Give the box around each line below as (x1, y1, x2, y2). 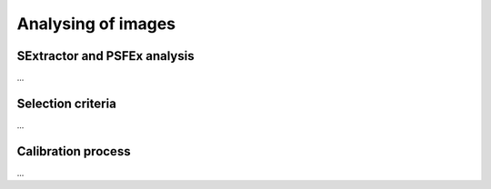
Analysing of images (16, 14, 176, 34)
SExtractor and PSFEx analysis (16, 48, 195, 64)
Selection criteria (16, 95, 117, 111)
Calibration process (16, 144, 131, 159)
